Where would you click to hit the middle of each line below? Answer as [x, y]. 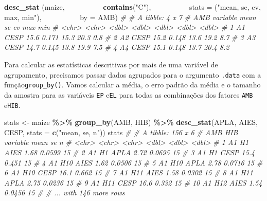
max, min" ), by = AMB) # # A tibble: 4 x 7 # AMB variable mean [130, 17]
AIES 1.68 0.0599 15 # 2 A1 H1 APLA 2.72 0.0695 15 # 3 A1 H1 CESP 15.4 [130, 152]
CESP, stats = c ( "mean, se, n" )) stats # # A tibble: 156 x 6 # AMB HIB [121, 132]
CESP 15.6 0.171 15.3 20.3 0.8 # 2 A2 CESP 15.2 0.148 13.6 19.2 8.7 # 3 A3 [130, 37]
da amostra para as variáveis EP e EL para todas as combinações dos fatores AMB [129, 94]
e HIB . [12, 105]
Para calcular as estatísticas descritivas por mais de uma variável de [111, 64]
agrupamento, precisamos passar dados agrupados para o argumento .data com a [133, 74]
